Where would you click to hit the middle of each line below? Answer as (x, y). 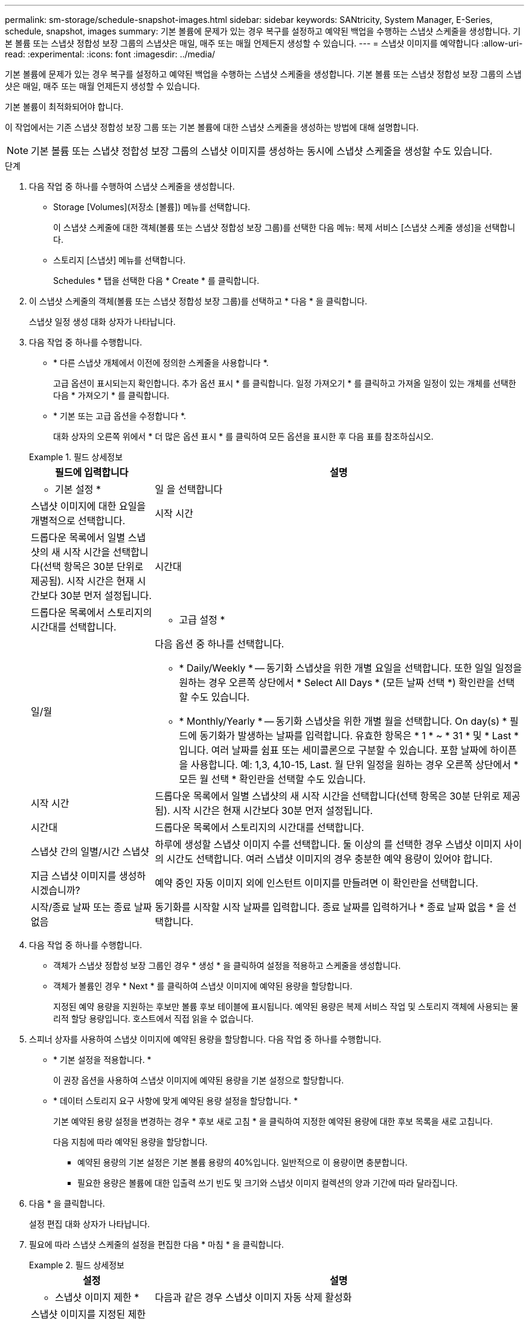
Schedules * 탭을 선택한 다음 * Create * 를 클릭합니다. (156, 281)
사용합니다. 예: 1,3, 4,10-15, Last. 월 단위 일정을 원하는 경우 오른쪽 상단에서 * (354, 765)
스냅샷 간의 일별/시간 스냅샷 (90, 852)
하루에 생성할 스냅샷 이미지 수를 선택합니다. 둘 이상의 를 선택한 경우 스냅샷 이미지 (328, 844)
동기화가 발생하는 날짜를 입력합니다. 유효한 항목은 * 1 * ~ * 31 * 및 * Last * (359, 736)
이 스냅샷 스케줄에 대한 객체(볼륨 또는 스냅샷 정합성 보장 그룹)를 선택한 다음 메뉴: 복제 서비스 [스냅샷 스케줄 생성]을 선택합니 (284, 227)
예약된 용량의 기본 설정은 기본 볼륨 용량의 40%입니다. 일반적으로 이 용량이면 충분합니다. (242, 1162)
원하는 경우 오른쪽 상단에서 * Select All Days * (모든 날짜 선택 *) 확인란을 (337, 682)
